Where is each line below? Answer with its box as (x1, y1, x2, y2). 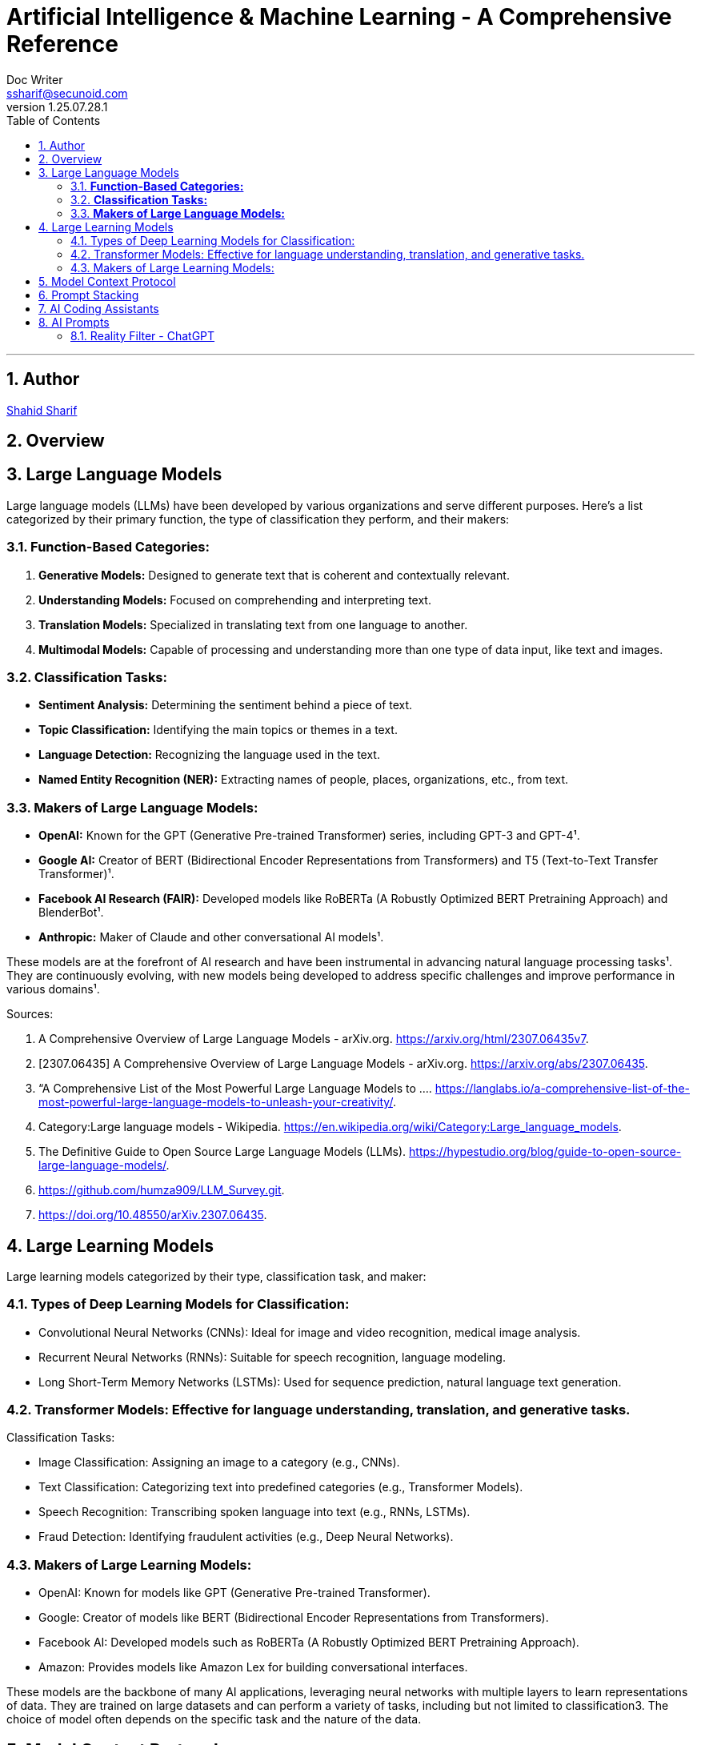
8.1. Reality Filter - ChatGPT (70, 328, 215, 343)
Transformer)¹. (38, 867, 114, 881)
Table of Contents (6, 113, 101, 127)
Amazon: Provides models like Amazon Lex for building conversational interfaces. (38, 1660, 468, 1675)
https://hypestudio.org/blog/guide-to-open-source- (409, 1145, 682, 1159)
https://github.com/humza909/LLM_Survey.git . (38, 1183, 285, 1197)
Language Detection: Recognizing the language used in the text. (38, 748, 380, 762)
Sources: (6, 1007, 54, 1021)
